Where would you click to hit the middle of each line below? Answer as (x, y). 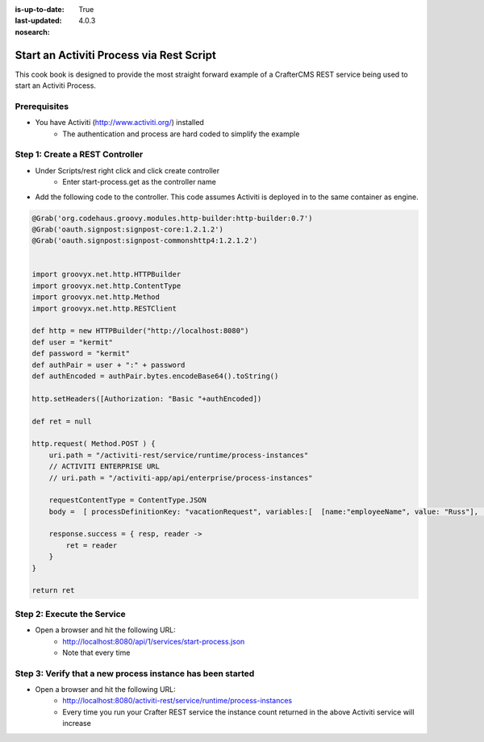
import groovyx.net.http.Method (96, 297)
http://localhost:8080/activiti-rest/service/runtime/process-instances (177, 701)
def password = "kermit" (81, 354)
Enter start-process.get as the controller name (140, 182)
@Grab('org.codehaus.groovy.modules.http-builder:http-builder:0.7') (172, 218)
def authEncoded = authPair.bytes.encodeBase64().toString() (155, 376)
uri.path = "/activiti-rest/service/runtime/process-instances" (179, 455)
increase (77, 723)
